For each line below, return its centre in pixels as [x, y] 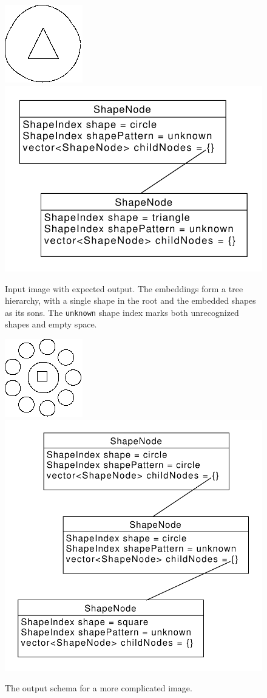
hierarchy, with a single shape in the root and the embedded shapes [130, 300]
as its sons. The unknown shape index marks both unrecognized [122, 312]
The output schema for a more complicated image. [99, 687]
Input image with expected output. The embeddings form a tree [124, 288]
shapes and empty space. [51, 324]
